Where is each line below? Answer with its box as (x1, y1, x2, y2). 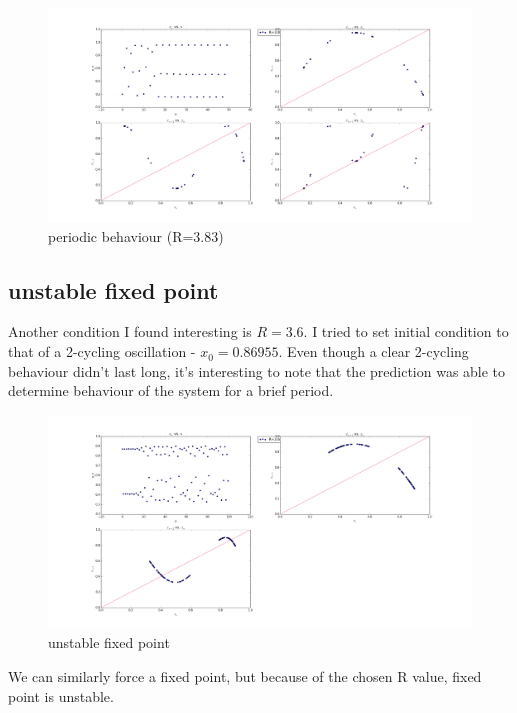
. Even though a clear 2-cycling (278, 341, 469, 362)
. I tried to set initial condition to (303, 321, 509, 342)
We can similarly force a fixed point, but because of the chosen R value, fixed (8, 666, 482, 687)
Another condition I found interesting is (8, 321, 252, 342)
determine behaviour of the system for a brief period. (8, 380, 334, 401)
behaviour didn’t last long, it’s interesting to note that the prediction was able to (8, 360, 506, 381)
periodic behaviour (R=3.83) (48, 225, 224, 246)
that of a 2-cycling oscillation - (8, 341, 196, 362)
